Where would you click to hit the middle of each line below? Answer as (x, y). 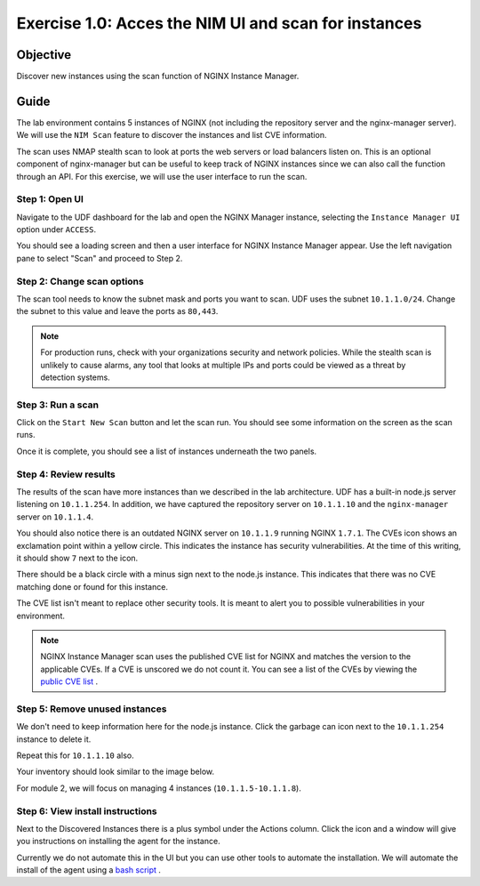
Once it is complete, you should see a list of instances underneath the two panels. (167, 451)
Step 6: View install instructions (87, 811)
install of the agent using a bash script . (89, 870)
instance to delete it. (54, 739)
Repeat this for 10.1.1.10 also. (76, 755)
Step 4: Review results (66, 474)
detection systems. (75, 377)
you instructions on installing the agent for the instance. (119, 842)
